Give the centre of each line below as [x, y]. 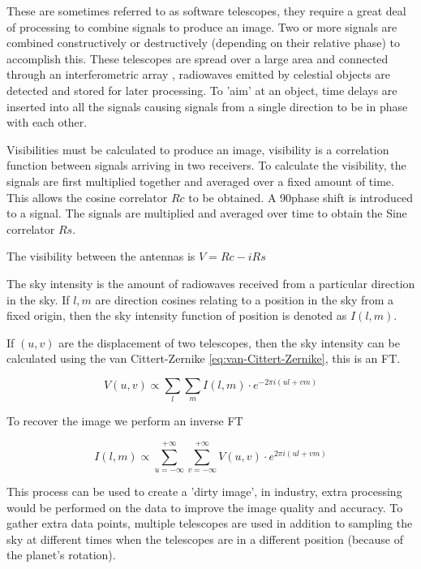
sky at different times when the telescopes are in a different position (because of [205, 539]
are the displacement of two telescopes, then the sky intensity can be [229, 342]
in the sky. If [38, 299]
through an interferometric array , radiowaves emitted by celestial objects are [199, 74]
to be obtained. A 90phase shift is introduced [301, 197]
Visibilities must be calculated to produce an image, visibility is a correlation [198, 149]
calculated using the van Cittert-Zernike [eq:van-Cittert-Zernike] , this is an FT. [204, 358]
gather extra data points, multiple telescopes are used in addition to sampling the [210, 523]
